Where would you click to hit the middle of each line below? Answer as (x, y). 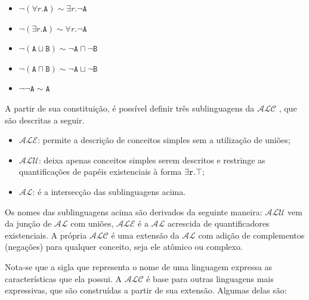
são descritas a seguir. (45, 120)
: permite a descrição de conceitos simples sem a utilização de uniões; (164, 140)
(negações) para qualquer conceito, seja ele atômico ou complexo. (124, 247)
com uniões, (92, 223)
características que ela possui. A (63, 278)
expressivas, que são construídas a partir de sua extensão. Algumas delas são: (146, 290)
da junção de (28, 223)
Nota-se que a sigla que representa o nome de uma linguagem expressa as (139, 266)
